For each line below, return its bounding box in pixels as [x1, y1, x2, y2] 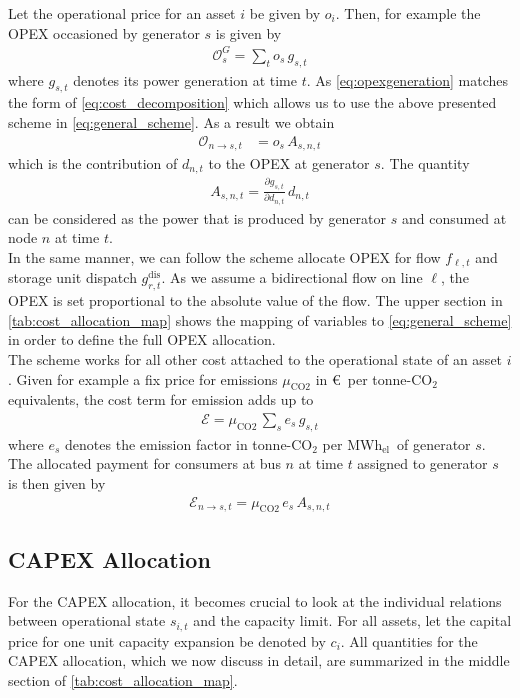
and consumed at [401, 207, 507, 228]
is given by [215, 22, 282, 43]
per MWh [322, 433, 383, 454]
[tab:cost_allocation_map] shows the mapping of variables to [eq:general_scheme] [8, 309, 512, 330]
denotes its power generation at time [73, 69, 297, 90]
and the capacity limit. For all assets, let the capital [193, 610, 512, 631]
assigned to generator [357, 453, 488, 474]
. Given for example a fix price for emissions [8, 368, 278, 389]
